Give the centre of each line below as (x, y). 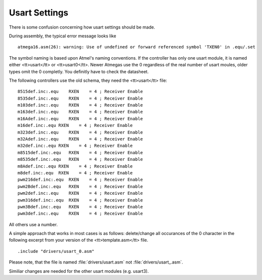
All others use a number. (33, 224)
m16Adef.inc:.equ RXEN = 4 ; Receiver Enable (80, 118)
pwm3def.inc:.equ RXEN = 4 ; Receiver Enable (80, 214)
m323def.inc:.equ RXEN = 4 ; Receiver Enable (80, 132)
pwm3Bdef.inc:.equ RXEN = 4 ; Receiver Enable (80, 207)
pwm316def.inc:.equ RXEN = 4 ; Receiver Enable (80, 200)
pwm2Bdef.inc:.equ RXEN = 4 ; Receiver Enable (80, 186)
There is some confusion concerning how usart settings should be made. (82, 27)
